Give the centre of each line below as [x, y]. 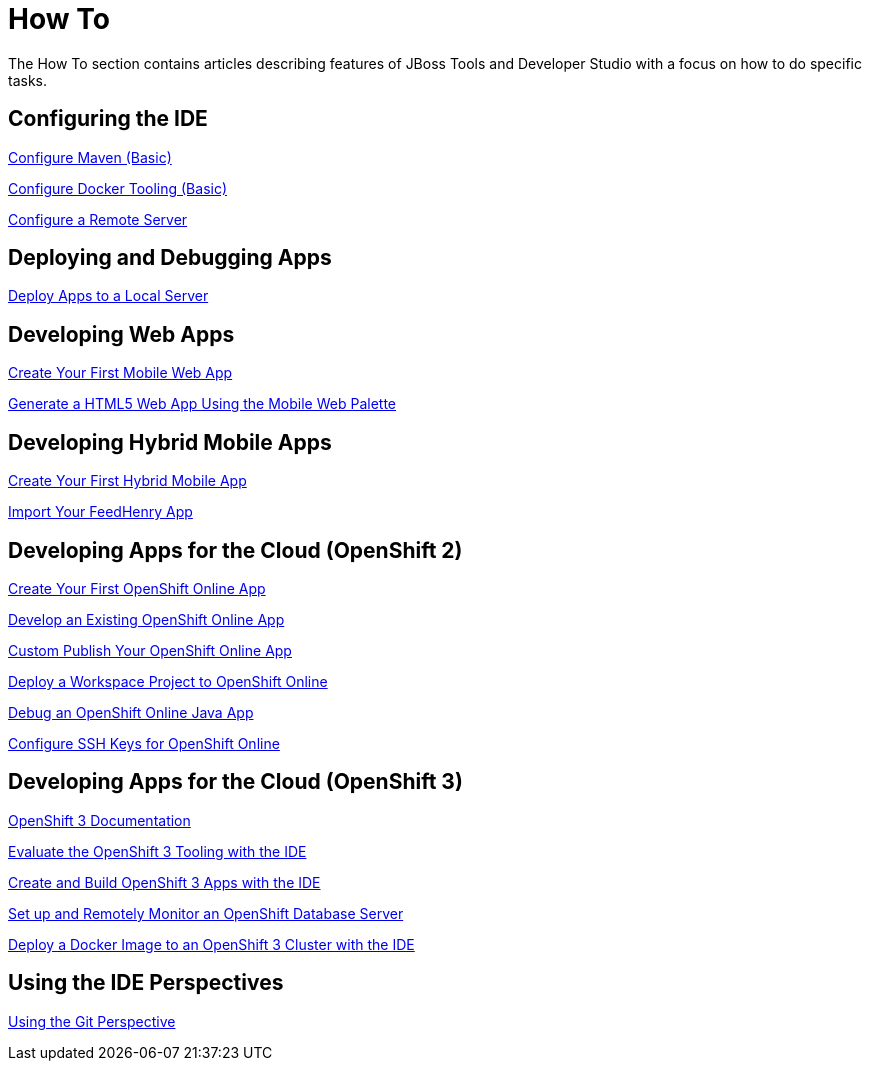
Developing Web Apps [121, 334]
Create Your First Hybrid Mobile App [127, 481]
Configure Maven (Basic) [90, 157]
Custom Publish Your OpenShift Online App [150, 650]
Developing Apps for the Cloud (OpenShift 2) [235, 550]
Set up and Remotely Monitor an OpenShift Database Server [206, 913]
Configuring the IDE [108, 119]
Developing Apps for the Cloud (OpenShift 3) [235, 782]
